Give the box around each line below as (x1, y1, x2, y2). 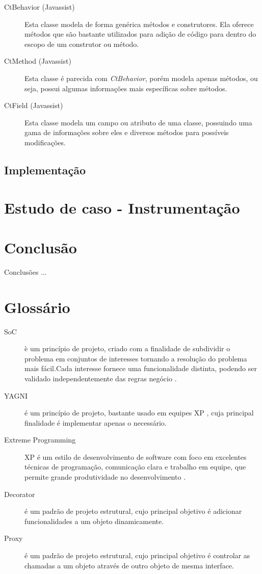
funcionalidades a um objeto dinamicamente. (24, 515, 164, 526)
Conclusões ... (4, 266, 47, 277)
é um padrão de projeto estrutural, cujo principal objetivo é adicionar (24, 506, 242, 516)
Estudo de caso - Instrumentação (4, 197, 240, 218)
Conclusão (4, 237, 77, 257)
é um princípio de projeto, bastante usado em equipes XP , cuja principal (24, 407, 254, 418)
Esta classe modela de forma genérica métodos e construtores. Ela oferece (24, 18, 254, 29)
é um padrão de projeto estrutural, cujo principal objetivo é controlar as (24, 550, 250, 561)
